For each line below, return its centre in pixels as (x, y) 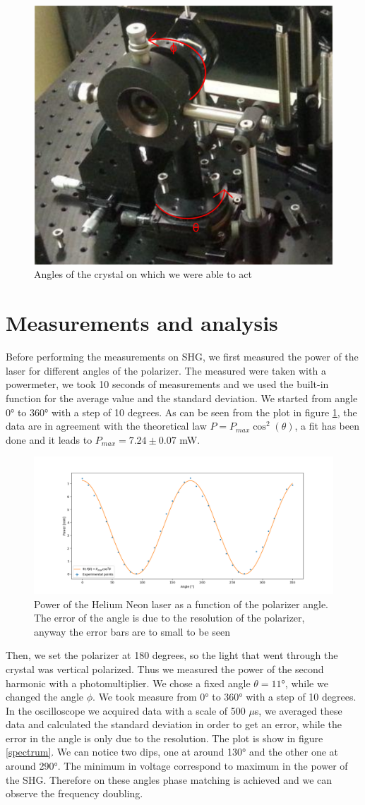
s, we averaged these (298, 710)
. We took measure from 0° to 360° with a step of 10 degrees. (225, 697)
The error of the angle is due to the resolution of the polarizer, (169, 618)
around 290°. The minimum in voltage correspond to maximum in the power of (177, 766)
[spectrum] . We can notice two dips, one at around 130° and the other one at (172, 752)
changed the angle (45, 697)
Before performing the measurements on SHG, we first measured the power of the (182, 357)
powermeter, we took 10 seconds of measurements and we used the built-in (167, 384)
